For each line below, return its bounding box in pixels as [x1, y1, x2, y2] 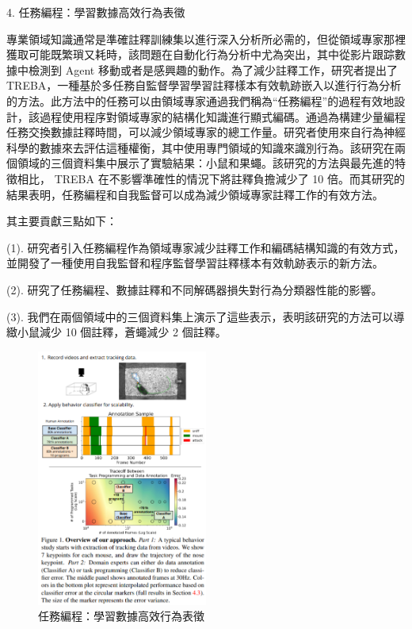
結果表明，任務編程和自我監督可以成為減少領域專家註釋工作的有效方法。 [6, 186, 383, 202]
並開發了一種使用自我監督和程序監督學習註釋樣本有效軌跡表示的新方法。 [6, 255, 383, 271]
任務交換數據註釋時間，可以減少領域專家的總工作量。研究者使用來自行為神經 [6, 124, 406, 140]
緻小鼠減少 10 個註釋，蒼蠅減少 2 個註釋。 [6, 324, 227, 340]
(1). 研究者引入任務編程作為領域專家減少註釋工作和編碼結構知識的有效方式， [6, 239, 405, 255]
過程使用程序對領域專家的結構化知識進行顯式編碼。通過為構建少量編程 [39, 108, 406, 125]
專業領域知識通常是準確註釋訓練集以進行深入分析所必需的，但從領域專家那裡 [6, 30, 406, 47]
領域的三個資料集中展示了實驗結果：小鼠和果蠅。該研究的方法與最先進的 [17, 155, 395, 171]
